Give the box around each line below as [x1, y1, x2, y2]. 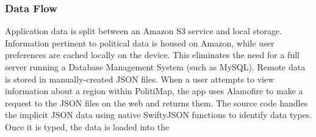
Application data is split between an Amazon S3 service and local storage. [5, 24, 282, 37]
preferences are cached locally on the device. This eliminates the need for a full [5, 48, 300, 61]
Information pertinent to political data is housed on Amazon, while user [5, 36, 275, 49]
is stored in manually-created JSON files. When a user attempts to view [5, 72, 275, 85]
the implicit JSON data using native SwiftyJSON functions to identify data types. [5, 108, 312, 121]
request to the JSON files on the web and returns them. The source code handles [5, 96, 308, 109]
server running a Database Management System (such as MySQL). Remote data [5, 61, 306, 73]
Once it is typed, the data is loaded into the [5, 120, 170, 133]
